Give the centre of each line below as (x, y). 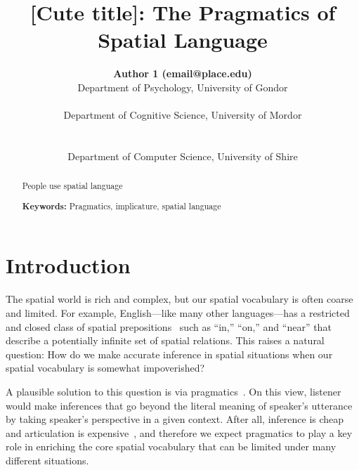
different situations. (47, 460)
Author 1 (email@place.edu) (183, 73)
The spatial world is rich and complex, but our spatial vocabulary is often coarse (179, 299)
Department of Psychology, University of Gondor (183, 87)
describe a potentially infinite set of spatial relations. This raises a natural (165, 340)
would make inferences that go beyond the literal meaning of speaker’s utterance (179, 405)
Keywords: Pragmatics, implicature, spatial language (122, 206)
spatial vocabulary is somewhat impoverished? (105, 368)
